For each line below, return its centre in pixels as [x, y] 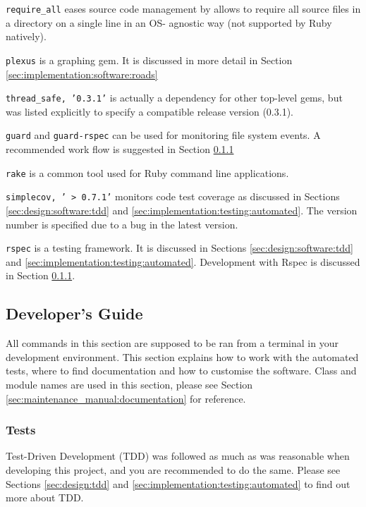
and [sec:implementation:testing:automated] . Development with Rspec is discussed [183, 261]
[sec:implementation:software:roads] [82, 74]
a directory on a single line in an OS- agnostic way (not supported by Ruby [169, 22]
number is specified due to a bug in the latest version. [122, 224]
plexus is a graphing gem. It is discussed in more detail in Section [149, 60]
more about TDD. [45, 497]
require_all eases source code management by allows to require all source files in [183, 8]
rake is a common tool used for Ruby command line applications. [147, 172]
